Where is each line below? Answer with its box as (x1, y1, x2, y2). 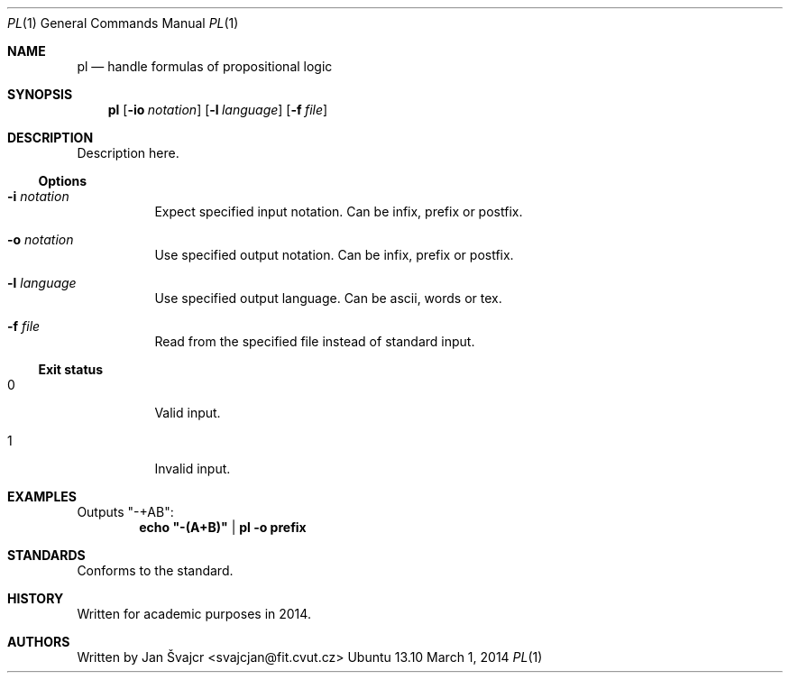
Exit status (38, 362, 104, 377)
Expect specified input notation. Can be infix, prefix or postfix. (154, 204, 523, 219)
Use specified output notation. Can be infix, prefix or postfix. (154, 247, 514, 262)
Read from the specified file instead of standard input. (154, 334, 475, 349)
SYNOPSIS (7, 87, 73, 102)
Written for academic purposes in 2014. (77, 606, 311, 621)
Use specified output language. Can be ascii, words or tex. (154, 290, 502, 306)
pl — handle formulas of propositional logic (77, 59, 333, 74)
